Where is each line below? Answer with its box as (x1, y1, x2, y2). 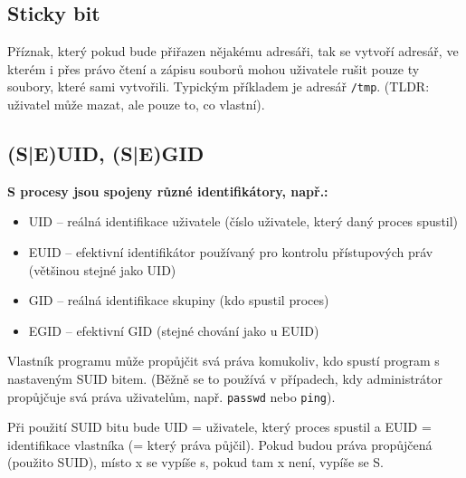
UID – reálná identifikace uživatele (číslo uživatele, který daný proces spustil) (28, 212, 459, 231)
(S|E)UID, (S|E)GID (7, 139, 204, 167)
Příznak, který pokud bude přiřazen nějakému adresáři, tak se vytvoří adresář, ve (7, 42, 459, 61)
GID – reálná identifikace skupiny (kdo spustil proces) (28, 291, 329, 310)
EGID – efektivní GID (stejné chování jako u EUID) (28, 320, 319, 339)
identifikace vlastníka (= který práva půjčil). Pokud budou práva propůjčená (7, 435, 433, 454)
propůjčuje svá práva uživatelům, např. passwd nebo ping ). (7, 387, 336, 406)
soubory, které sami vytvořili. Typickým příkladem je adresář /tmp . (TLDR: (7, 77, 430, 96)
